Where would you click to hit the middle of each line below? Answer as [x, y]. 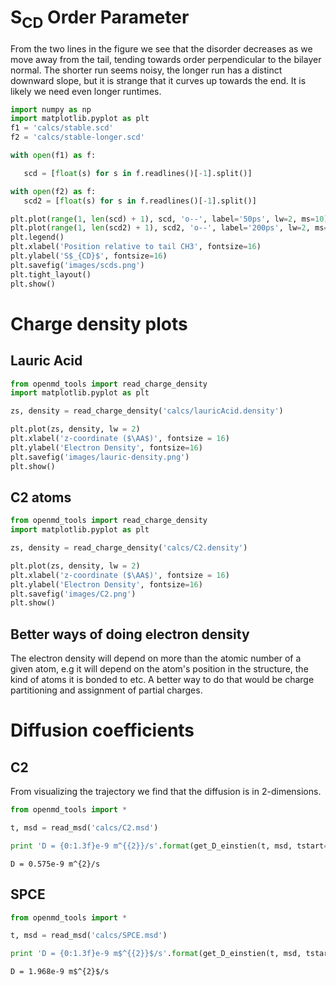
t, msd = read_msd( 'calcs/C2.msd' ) [84, 828]
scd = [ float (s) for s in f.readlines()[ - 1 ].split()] [138, 173]
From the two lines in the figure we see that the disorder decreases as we [161, 48]
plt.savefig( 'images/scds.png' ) [77, 265]
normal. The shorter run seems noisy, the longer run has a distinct [146, 70]
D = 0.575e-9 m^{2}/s [55, 864]
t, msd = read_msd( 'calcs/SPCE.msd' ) [89, 936]
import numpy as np [51, 109]
